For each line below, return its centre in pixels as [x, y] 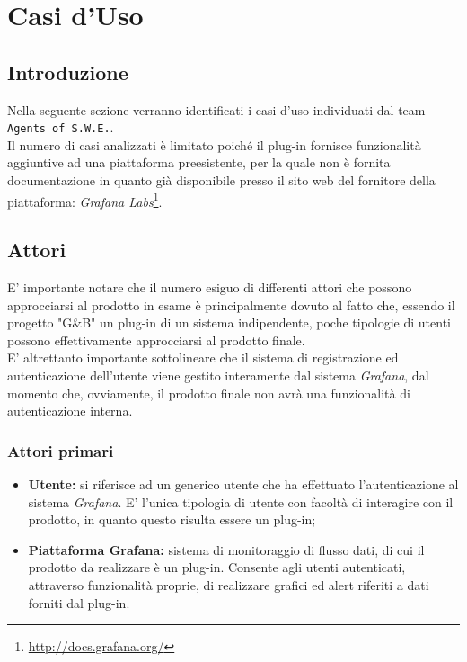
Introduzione [68, 72]
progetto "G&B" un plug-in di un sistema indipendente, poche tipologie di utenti [229, 322]
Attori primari [61, 450]
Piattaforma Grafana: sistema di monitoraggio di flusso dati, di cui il [226, 549]
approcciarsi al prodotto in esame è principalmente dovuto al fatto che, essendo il [231, 304]
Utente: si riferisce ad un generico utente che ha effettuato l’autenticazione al [243, 484]
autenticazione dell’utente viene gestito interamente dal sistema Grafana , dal [218, 376]
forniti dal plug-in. [79, 602]
